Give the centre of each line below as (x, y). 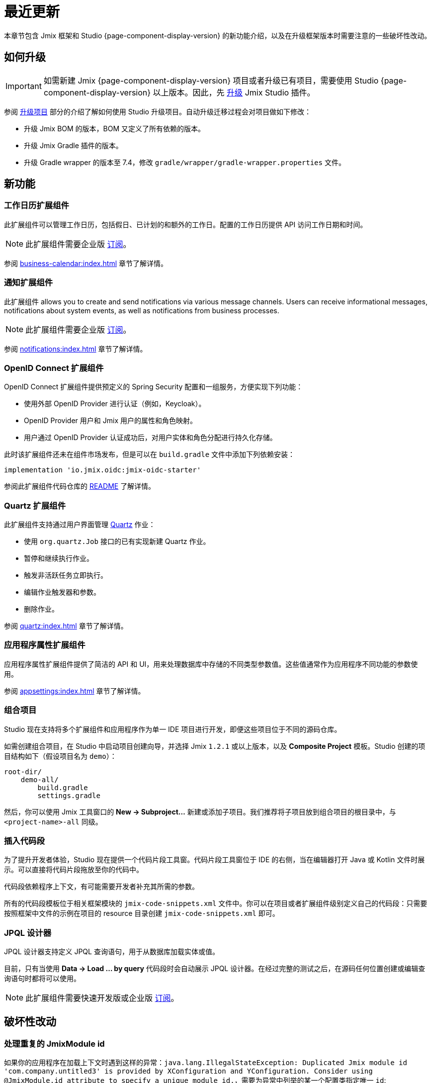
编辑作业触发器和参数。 (62, 592)
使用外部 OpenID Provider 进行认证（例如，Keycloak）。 (115, 404)
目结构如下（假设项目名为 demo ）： (60, 756)
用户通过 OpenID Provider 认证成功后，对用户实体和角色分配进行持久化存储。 (150, 438)
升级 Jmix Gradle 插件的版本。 (73, 145)
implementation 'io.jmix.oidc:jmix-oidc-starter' (103, 470)
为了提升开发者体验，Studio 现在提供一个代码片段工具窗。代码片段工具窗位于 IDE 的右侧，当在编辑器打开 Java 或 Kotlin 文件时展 (215, 860)
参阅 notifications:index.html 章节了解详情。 (76, 349)
